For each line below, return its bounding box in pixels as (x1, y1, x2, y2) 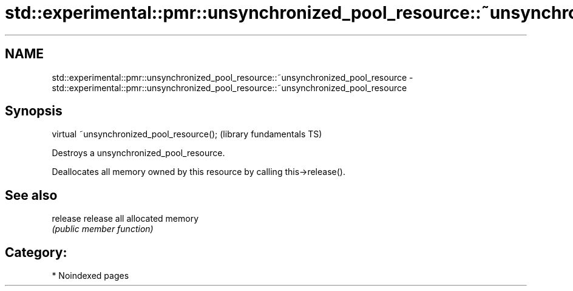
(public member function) (52, 224, 154, 235)
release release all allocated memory (52, 213, 199, 224)
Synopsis (5, 103, 63, 119)
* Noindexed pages (52, 270, 129, 281)
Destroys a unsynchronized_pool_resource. (52, 148, 225, 159)
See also (5, 187, 58, 203)
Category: (5, 244, 67, 260)
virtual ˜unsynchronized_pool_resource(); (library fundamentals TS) (52, 129, 322, 140)
